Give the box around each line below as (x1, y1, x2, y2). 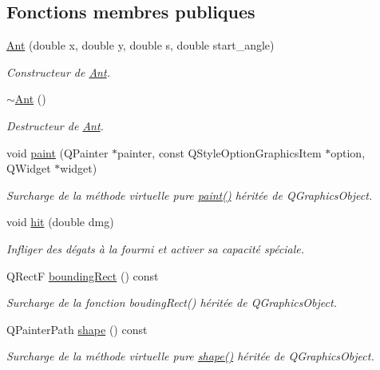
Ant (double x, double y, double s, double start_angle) (6, 37, 275, 54)
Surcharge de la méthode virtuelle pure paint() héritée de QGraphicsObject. (6, 186, 373, 203)
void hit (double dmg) (6, 213, 114, 230)
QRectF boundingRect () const (6, 267, 159, 284)
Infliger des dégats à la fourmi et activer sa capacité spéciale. (6, 240, 305, 257)
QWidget (6, 160, 51, 177)
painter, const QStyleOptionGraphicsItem (117, 144, 322, 161)
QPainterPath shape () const (6, 320, 148, 337)
